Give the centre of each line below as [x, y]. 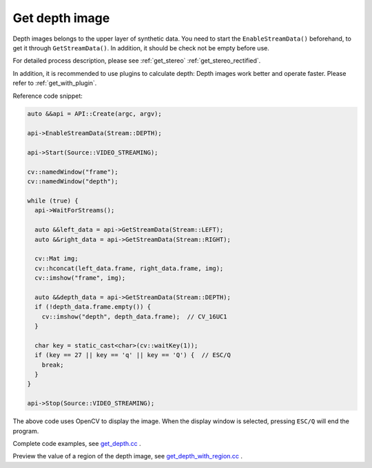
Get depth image [61, 18]
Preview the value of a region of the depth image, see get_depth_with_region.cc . [128, 456]
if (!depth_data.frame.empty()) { [93, 307]
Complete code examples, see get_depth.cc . [77, 443]
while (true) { [53, 201]
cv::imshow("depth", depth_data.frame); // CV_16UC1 [134, 316]
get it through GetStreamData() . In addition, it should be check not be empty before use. [141, 48]
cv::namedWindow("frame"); [73, 172]
